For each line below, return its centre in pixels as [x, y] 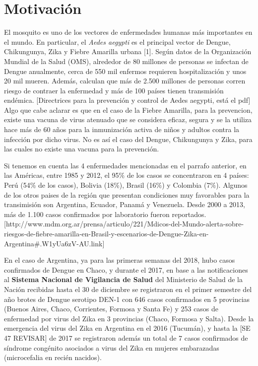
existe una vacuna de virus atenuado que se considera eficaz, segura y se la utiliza [128, 119]
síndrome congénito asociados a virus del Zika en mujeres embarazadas [112, 347]
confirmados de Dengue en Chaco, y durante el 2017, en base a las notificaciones [126, 269]
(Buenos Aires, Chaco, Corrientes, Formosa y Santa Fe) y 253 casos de [111, 309]
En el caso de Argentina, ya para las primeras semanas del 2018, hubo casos [120, 260]
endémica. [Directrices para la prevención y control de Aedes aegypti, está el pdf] [127, 100]
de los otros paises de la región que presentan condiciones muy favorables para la [127, 194]
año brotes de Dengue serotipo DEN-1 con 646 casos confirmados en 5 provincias [127, 299]
